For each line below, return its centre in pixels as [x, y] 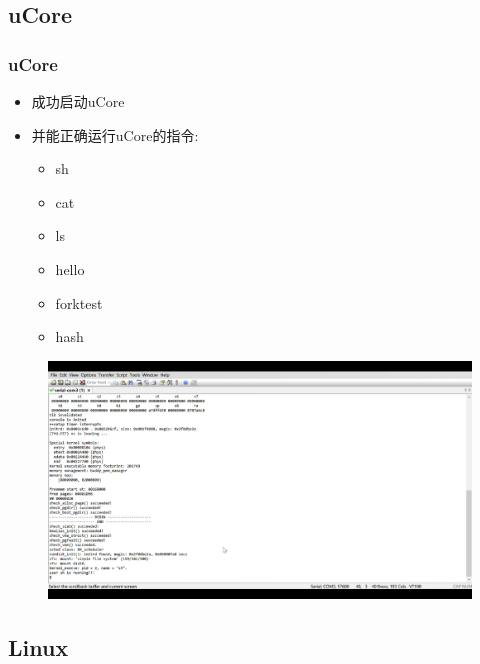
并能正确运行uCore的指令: [115, 134]
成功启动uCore [78, 101]
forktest [79, 302]
